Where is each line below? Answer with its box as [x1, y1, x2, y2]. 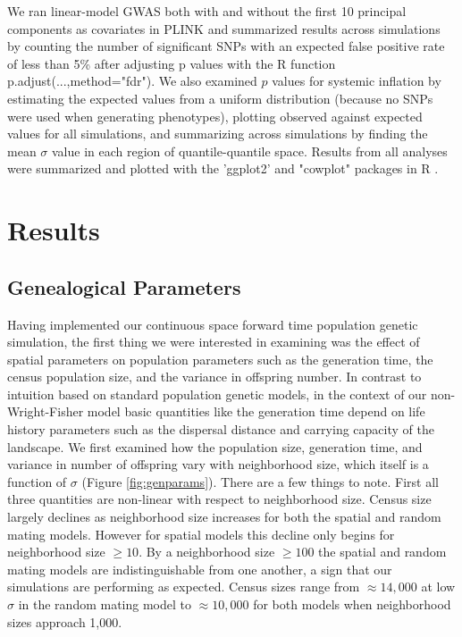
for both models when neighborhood [253, 595, 451, 614]
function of [7, 472, 67, 490]
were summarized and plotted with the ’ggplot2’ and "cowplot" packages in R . [7, 159, 439, 178]
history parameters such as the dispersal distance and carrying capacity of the [7, 420, 434, 439]
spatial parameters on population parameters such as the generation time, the [7, 349, 433, 368]
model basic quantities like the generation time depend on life [87, 402, 425, 421]
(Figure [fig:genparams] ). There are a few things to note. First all [81, 472, 439, 490]
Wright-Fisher [7, 402, 84, 421]
